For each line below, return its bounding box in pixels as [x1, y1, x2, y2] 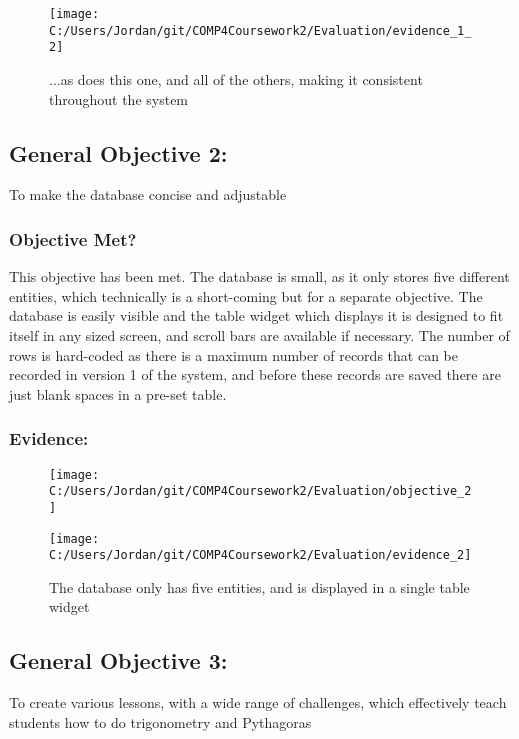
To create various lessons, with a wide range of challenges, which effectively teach [9, 692, 507, 713]
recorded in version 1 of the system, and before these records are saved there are [9, 364, 501, 385]
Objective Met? [9, 226, 137, 251]
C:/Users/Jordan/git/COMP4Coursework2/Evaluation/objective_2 [49, 484, 472, 499]
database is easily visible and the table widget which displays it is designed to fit [9, 305, 504, 326]
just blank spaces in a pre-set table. [9, 383, 227, 404]
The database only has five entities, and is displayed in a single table [49, 576, 470, 597]
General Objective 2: [9, 137, 228, 168]
